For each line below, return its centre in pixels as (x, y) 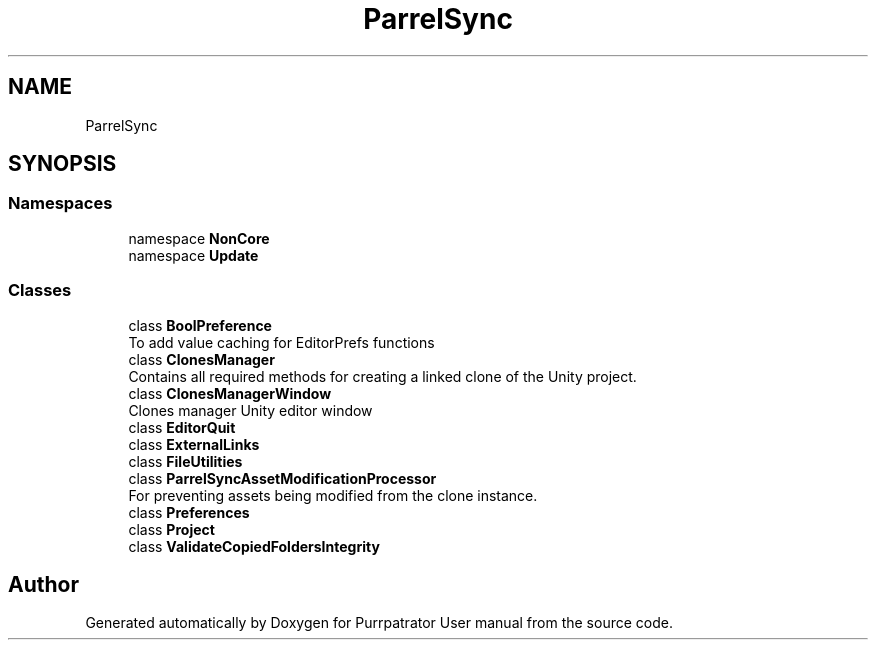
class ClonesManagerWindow (230, 393)
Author (43, 584)
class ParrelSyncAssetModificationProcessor (282, 478)
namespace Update (193, 255)
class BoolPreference (200, 325)
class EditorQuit (182, 427)
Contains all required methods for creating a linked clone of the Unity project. (382, 376)
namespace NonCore (199, 238)
